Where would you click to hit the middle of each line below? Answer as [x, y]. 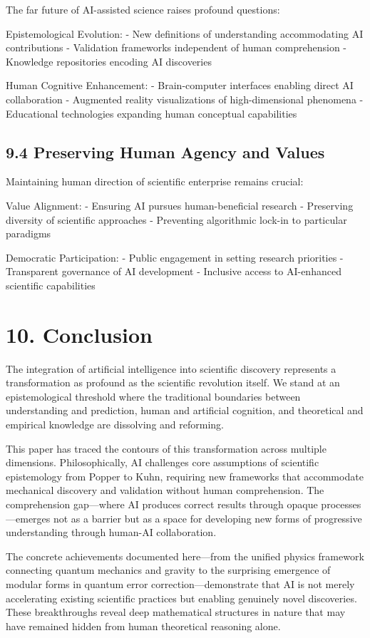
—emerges [28, 518]
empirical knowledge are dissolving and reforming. [115, 425]
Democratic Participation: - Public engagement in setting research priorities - [175, 257]
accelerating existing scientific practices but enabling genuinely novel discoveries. [181, 598]
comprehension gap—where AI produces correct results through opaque [162, 504]
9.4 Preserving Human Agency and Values [165, 151]
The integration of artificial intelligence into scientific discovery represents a [171, 368]
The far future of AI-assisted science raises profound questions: [143, 9]
